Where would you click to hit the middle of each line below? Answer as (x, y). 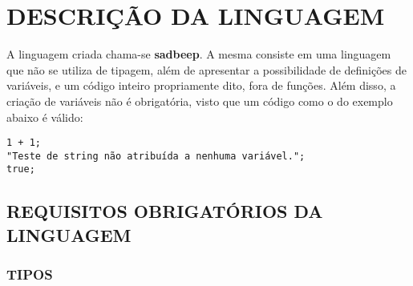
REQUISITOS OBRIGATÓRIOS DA (165, 211)
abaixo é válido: (45, 117)
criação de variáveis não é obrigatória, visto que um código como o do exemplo (200, 101)
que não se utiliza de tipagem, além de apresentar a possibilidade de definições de (206, 69)
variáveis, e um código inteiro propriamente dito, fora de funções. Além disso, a (201, 85)
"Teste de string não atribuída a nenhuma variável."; (156, 156)
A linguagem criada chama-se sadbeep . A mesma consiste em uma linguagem (199, 54)
